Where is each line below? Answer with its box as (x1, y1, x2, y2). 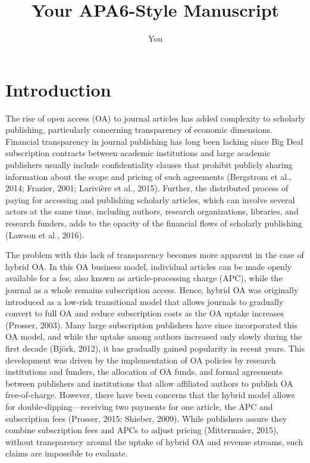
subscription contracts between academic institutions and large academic (5, 147, 271, 159)
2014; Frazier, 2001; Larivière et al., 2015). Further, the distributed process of (5, 182, 289, 194)
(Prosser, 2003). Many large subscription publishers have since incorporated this (5, 318, 298, 331)
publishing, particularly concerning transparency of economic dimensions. (5, 123, 273, 136)
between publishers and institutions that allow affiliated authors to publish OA (5, 377, 293, 389)
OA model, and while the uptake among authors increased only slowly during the (5, 330, 302, 343)
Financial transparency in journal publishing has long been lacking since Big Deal (5, 135, 303, 147)
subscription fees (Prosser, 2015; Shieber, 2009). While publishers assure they (5, 412, 287, 424)
